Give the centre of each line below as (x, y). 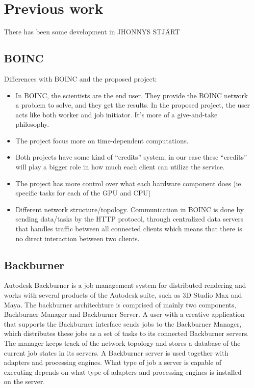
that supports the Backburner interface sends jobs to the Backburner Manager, (123, 323)
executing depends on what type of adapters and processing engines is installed (123, 372)
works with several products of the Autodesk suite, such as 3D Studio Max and (123, 295)
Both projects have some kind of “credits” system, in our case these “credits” (131, 157)
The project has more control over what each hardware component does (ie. (129, 183)
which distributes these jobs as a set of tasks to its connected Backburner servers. (127, 333)
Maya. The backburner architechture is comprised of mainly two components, (120, 304)
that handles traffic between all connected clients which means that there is (129, 229)
